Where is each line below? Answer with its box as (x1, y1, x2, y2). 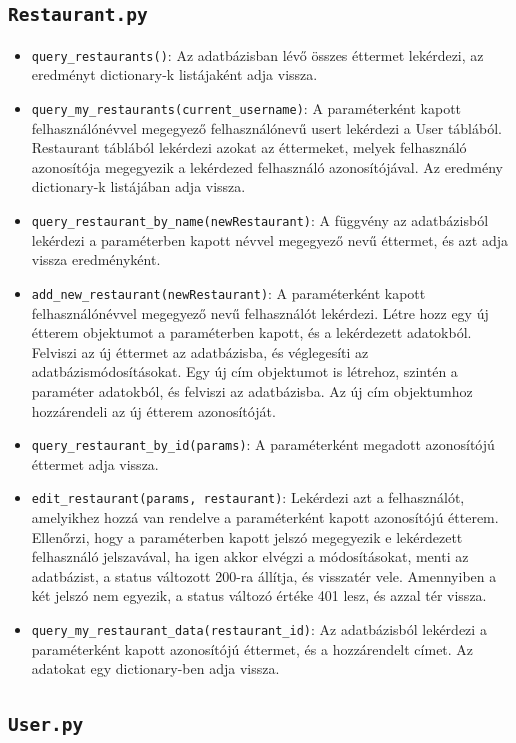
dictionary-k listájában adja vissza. (31, 176, 246, 197)
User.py (8, 714, 84, 736)
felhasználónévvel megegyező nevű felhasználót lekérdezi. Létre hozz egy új (31, 302, 489, 323)
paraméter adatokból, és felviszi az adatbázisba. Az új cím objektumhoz (31, 380, 473, 401)
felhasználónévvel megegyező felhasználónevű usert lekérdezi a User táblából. (31, 117, 502, 138)
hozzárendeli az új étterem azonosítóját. (31, 400, 276, 421)
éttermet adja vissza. (31, 453, 159, 474)
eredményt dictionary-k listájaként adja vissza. (31, 64, 318, 85)
